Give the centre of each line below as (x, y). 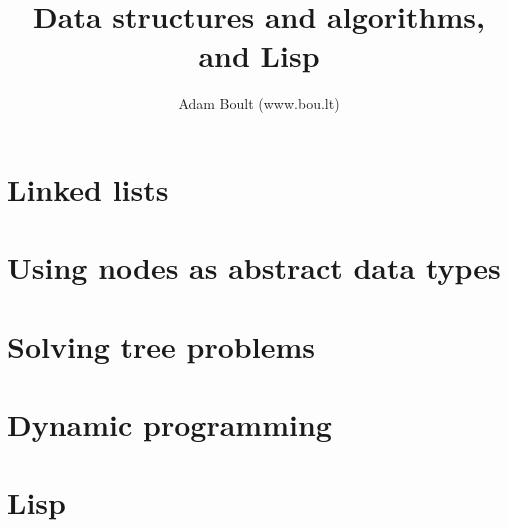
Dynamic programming (169, 424)
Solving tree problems (161, 345)
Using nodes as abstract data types (254, 267)
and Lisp (259, 55)
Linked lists (88, 188)
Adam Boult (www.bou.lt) (259, 103)
